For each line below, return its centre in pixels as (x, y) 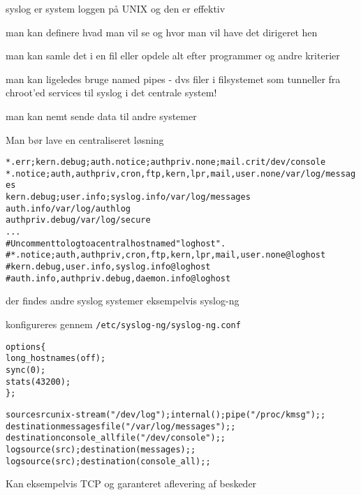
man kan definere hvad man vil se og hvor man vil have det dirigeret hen (162, 32)
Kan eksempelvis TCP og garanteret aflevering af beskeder (131, 483)
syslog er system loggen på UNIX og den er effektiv (116, 8)
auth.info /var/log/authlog (68, 208)
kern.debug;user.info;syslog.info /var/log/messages (128, 197)
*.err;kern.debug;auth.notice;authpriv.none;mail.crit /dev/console (166, 162)
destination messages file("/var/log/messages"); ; (121, 426)
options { (26, 347)
